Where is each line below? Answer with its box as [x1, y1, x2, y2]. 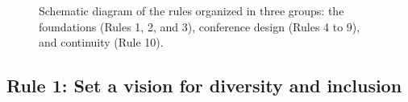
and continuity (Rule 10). [39, 34, 164, 51]
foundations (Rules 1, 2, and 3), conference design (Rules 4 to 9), [39, 18, 360, 35]
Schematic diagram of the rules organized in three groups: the [39, 2, 344, 18]
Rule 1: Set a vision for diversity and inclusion [6, 73, 402, 98]
